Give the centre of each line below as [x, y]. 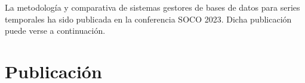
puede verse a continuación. [55, 31]
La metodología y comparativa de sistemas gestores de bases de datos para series [152, 7]
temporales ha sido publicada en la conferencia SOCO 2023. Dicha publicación [148, 19]
